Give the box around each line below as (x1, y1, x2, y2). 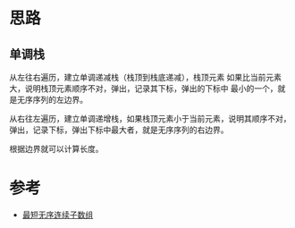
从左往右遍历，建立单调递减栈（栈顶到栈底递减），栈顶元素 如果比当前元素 (9, 72, 282, 82)
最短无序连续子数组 (21, 209, 94, 220)
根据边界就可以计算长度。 (9, 144, 104, 154)
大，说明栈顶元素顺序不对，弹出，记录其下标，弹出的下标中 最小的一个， (9, 83, 278, 94)
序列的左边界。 (32, 95, 88, 105)
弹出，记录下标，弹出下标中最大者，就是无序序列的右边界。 (9, 124, 229, 135)
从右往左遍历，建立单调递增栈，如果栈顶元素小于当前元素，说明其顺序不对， (9, 114, 291, 123)
